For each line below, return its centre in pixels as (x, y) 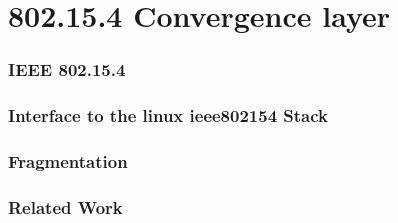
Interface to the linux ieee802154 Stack (168, 115)
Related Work (65, 206)
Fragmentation (68, 160)
